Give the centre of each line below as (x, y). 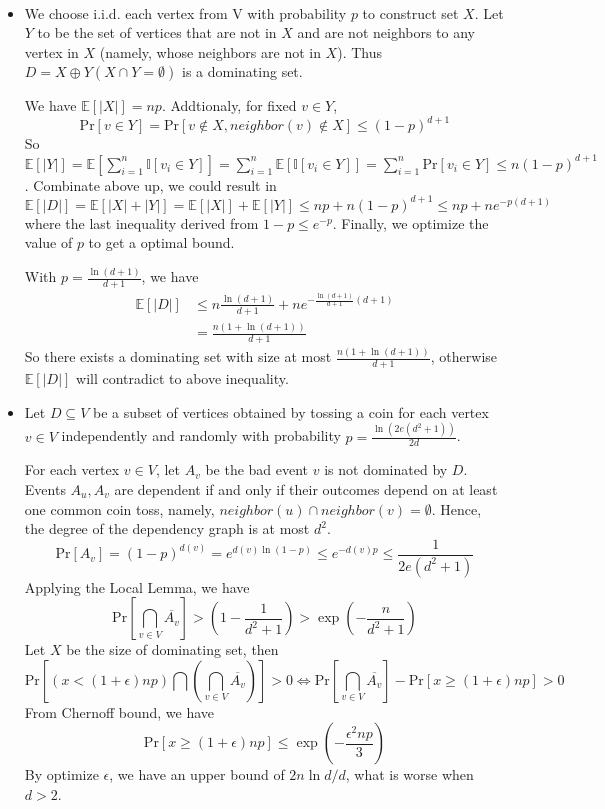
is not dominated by (386, 469)
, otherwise (464, 356)
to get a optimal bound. (161, 242)
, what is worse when (409, 774)
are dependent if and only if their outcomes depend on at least (306, 488)
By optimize (61, 774)
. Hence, (456, 508)
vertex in (51, 51)
